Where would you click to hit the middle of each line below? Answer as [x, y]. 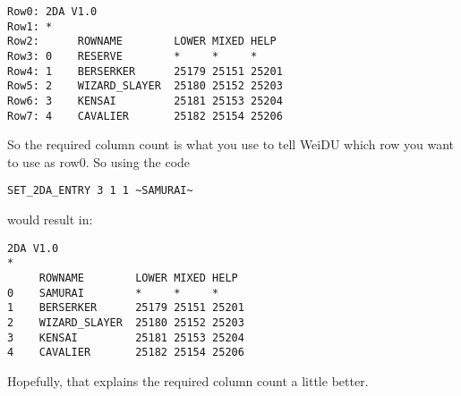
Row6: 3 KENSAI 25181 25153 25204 [145, 101]
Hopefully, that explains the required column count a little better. [188, 380]
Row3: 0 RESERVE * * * [132, 56]
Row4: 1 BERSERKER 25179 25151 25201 [145, 71]
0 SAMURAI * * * [113, 293]
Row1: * [30, 26]
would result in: [50, 219]
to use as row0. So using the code [99, 161]
